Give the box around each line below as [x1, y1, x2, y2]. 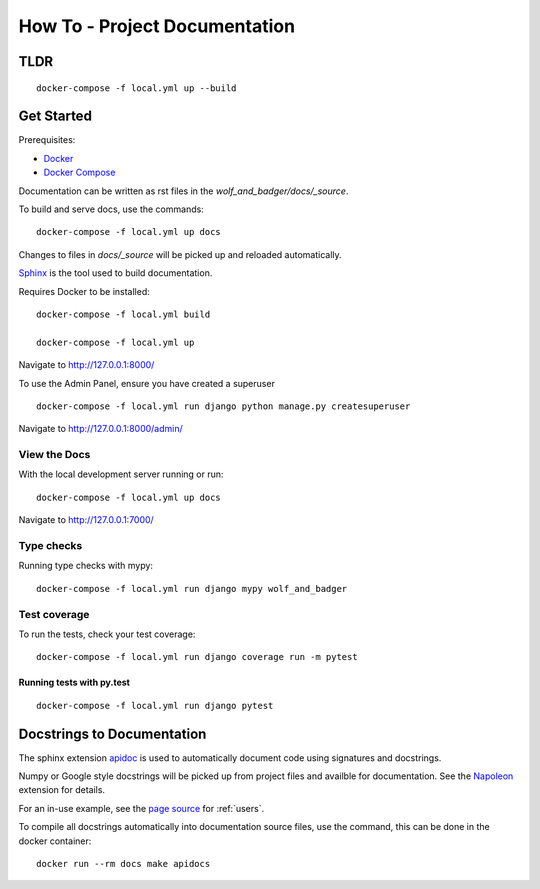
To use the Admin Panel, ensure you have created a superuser [18, 377, 275, 389]
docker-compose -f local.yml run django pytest [36, 700, 274, 711]
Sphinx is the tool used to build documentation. [18, 267, 213, 279]
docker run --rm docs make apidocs [36, 858, 211, 869]
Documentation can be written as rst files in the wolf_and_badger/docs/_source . [18, 185, 349, 197]
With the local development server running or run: [18, 468, 224, 480]
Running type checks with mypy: [18, 560, 154, 572]
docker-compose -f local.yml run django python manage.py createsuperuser [36, 400, 411, 412]
